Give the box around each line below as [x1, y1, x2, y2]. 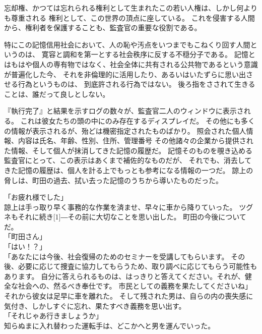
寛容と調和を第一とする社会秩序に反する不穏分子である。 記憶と [41, 49, 255, 60]
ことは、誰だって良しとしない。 [4, 88, 110, 99]
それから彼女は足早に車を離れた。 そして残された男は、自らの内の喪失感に [4, 291, 253, 301]
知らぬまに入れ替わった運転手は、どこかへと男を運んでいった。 [4, 320, 215, 330]
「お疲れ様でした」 [4, 192, 68, 202]
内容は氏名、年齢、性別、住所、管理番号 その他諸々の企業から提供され [18, 135, 253, 146]
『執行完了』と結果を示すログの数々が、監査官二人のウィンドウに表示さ [4, 105, 244, 116]
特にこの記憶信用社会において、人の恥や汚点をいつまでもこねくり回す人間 [4, 39, 250, 49]
